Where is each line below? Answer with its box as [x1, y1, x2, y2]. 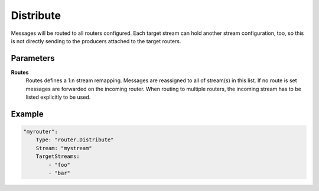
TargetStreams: [35, 153, 80, 160]
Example [11, 109, 44, 119]
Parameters [11, 53, 55, 63]
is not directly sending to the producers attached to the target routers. [11, 37, 181, 44]
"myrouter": [23, 128, 58, 135]
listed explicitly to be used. [25, 93, 91, 101]
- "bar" [48, 169, 71, 176]
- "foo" [48, 161, 71, 168]
